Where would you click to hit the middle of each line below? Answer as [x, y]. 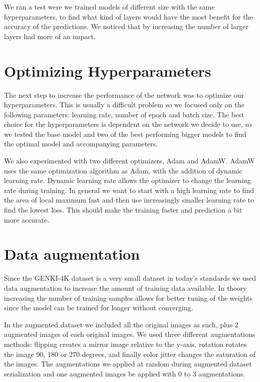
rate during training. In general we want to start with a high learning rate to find [129, 190]
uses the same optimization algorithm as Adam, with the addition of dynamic [123, 170]
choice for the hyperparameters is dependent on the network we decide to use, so [128, 124]
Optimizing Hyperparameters [108, 70]
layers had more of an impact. [50, 36]
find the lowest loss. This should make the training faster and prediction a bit [123, 210]
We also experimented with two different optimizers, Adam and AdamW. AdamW [129, 161]
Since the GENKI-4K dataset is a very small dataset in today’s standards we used [130, 278]
